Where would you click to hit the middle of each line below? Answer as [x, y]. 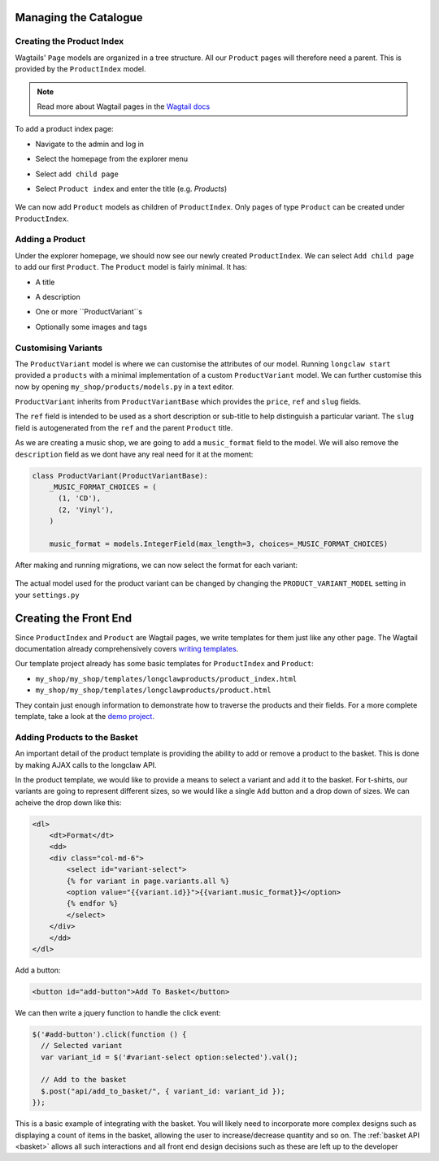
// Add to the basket [84, 1080]
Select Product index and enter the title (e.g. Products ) [131, 188]
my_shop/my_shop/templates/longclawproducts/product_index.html [166, 679]
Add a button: [38, 970]
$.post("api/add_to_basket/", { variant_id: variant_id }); [163, 1091]
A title [45, 282]
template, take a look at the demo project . [85, 716]
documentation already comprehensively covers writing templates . [127, 649]
